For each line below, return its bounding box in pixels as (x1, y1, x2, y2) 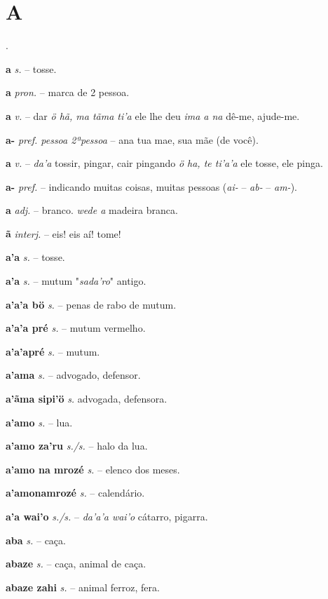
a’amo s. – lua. (6, 415, 73, 429)
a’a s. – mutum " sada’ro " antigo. (6, 274, 146, 288)
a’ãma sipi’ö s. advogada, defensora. (6, 391, 168, 406)
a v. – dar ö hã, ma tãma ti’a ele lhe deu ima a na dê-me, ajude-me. (6, 108, 300, 123)
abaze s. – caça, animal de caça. (6, 556, 146, 571)
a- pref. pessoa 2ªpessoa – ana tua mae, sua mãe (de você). (6, 132, 259, 147)
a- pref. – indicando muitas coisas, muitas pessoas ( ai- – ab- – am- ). (6, 179, 297, 194)
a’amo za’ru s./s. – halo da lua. (6, 438, 148, 453)
